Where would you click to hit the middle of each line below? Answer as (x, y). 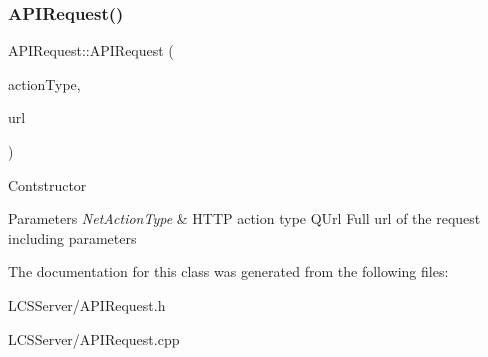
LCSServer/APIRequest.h (87, 304)
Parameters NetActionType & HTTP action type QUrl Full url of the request (244, 218)
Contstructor (47, 184)
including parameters (72, 237)
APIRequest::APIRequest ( (91, 50)
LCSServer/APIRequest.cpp (94, 338)
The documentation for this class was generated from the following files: (228, 271)
